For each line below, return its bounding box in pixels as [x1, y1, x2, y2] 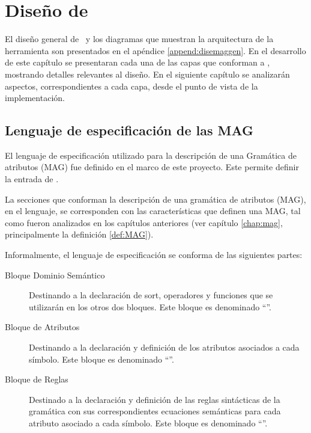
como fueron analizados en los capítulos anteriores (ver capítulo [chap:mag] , [5, 216, 283, 229]
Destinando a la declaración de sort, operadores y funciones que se [29, 289, 273, 301]
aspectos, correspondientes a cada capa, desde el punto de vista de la [5, 79, 258, 92]
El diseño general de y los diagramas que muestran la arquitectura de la [5, 32, 274, 45]
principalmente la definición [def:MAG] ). [5, 228, 154, 241]
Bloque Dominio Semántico [5, 268, 105, 281]
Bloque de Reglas [5, 373, 68, 385]
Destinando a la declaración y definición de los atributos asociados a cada [29, 341, 300, 354]
